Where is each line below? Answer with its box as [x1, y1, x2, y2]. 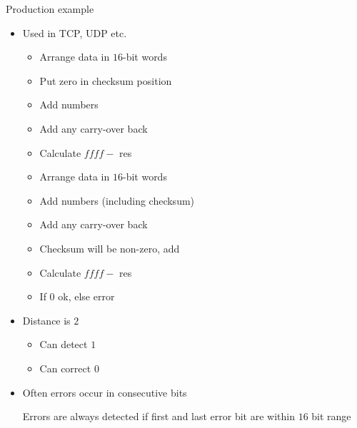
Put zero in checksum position [39, 73, 172, 88]
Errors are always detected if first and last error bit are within [22, 409, 295, 424]
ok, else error [58, 289, 115, 304]
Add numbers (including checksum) [39, 193, 195, 208]
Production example [6, 1, 94, 16]
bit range [311, 409, 351, 424]
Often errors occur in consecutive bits [22, 384, 187, 399]
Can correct [39, 360, 91, 375]
